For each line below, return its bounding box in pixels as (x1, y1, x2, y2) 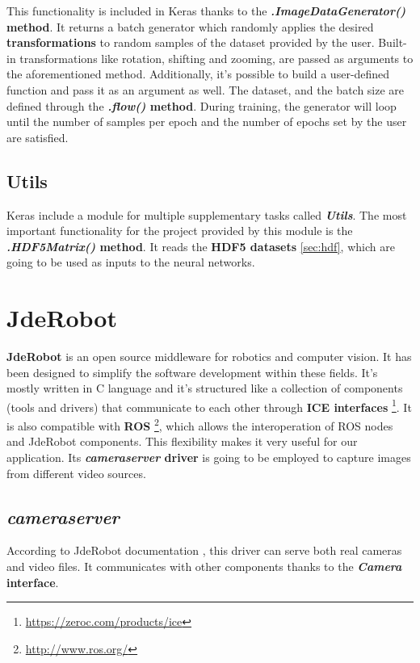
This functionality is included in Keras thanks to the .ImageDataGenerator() (6, 2, 406, 19)
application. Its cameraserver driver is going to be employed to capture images (6, 448, 411, 465)
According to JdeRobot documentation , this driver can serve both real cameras (6, 542, 402, 559)
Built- (378, 34, 407, 51)
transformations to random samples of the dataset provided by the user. (6, 34, 375, 51)
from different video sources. (6, 464, 146, 481)
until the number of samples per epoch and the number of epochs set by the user (6, 113, 407, 130)
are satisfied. (6, 128, 69, 145)
